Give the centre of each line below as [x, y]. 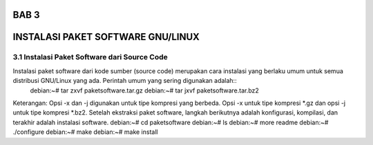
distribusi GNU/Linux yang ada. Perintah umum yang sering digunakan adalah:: [125, 81]
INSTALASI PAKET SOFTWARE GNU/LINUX [106, 37]
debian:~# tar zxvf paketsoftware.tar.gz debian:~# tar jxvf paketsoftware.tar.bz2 [144, 90]
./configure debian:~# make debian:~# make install [85, 132]
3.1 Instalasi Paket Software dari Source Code [90, 57]
